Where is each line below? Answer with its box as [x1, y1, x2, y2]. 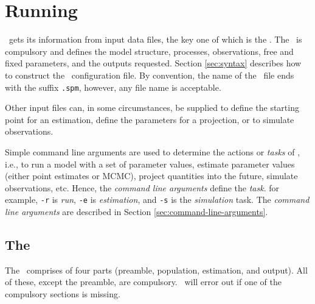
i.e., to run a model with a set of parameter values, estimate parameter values [5, 157, 295, 170]
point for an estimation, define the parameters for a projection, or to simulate [5, 113, 294, 125]
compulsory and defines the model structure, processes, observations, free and [5, 44, 294, 57]
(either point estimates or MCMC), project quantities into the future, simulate [5, 169, 298, 182]
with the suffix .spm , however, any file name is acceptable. [5, 80, 221, 93]
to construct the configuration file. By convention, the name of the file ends [5, 68, 294, 81]
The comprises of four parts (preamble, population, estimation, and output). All [5, 263, 308, 276]
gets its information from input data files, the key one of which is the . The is [9, 33, 302, 46]
